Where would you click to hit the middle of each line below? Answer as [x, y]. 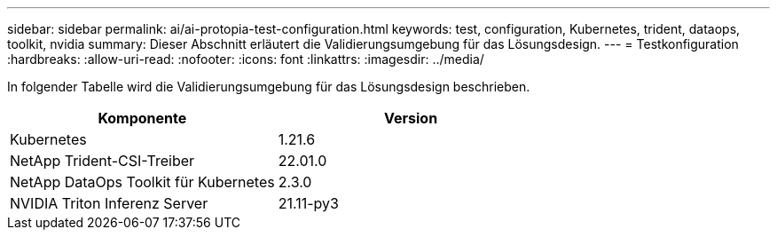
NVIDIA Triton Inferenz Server [109, 203]
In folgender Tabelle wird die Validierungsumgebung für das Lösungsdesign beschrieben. [269, 87]
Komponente [142, 118]
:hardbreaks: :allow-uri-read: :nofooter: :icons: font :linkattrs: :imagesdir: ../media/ [246, 59]
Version [411, 118]
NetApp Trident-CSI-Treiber [102, 161]
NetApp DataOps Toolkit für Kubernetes [142, 182]
